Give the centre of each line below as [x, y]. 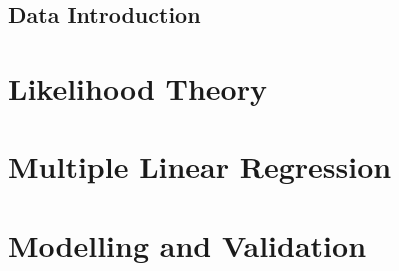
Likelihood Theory [137, 87]
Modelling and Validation [187, 244]
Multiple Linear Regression [200, 166]
